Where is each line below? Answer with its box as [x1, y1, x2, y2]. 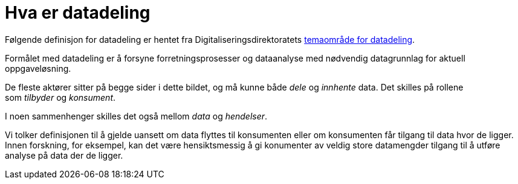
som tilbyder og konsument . [5, 92, 116, 103]
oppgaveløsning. [5, 63, 71, 74]
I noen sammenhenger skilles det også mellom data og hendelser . [5, 110, 268, 121]
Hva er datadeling [5, 2, 151, 23]
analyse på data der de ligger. [5, 150, 123, 160]
